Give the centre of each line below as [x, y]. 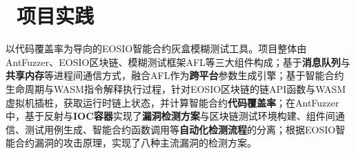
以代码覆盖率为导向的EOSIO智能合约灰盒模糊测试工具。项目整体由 [156, 48]
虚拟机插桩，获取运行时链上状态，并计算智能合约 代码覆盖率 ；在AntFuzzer [172, 102]
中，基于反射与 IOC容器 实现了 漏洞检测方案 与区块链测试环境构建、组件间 [170, 116]
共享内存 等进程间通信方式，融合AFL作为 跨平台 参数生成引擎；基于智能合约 [175, 75]
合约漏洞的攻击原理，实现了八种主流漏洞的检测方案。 [136, 143]
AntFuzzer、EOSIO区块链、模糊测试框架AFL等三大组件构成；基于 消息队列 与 [178, 62]
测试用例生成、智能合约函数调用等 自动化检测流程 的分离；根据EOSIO [180, 129]
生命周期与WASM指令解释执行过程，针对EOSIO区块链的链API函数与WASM [176, 88]
